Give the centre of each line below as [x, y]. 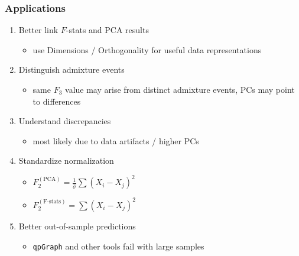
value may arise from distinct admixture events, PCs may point [180, 89]
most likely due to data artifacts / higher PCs [116, 140]
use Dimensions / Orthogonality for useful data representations [147, 49]
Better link [38, 30]
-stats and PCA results [107, 30]
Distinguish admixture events [71, 69]
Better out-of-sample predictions [77, 226]
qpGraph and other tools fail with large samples [118, 246]
